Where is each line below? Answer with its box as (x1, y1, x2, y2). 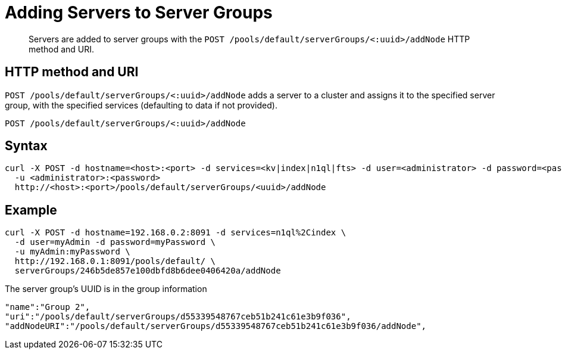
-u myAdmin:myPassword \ (14, 247, 130, 257)
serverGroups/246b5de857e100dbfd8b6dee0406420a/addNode (14, 266, 281, 276)
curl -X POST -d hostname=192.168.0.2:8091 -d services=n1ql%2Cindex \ (5, 228, 346, 238)
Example (5, 202, 57, 218)
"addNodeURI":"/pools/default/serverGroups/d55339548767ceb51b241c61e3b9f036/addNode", (5, 321, 427, 331)
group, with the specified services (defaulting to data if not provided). (5, 100, 277, 110)
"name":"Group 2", (5, 302, 90, 312)
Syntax (5, 138, 48, 154)
